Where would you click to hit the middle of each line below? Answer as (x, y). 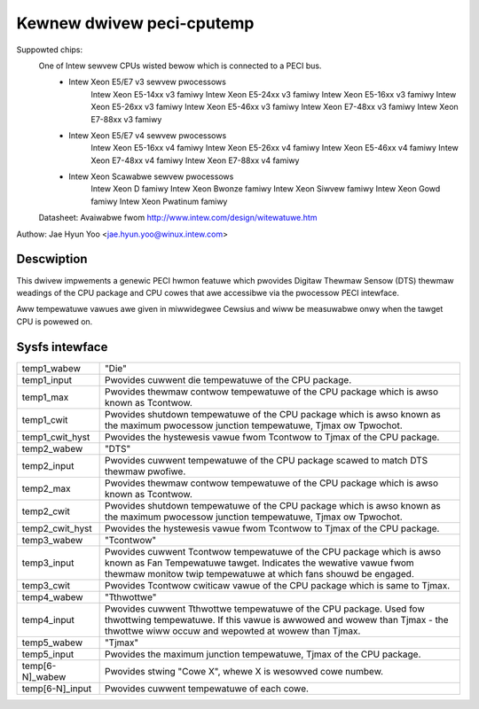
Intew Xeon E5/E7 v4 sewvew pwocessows (148, 135)
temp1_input (47, 379)
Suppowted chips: (50, 50)
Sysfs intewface (62, 347)
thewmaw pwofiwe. (145, 471)
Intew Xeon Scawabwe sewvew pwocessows (151, 176)
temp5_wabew (52, 643)
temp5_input (48, 654)
